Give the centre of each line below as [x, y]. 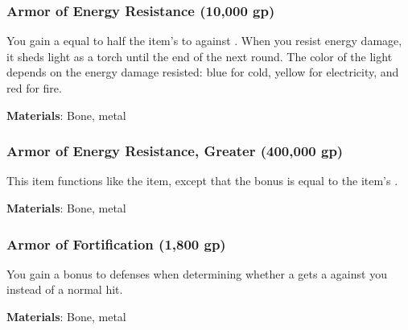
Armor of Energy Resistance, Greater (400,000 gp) [175, 151]
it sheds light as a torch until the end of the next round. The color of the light [200, 56]
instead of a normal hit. [65, 289]
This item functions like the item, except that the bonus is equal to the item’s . [202, 181]
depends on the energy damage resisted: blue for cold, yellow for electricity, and [203, 72]
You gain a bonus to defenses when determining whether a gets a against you [197, 273]
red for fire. [34, 88]
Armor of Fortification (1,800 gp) [116, 243]
